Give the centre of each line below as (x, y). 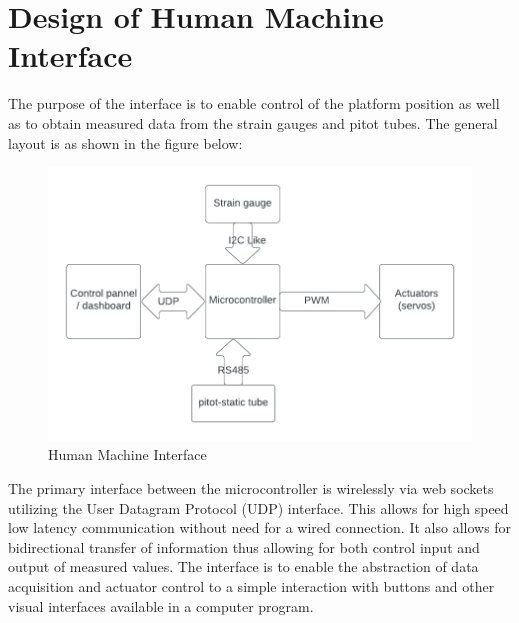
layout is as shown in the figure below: (125, 142)
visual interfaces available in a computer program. (161, 605)
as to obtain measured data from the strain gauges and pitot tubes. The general (253, 122)
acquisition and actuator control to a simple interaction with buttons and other (251, 586)
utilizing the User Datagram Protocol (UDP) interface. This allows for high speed (258, 507)
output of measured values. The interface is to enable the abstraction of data (243, 566)
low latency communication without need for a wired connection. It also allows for (260, 527)
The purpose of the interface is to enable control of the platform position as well (254, 103)
